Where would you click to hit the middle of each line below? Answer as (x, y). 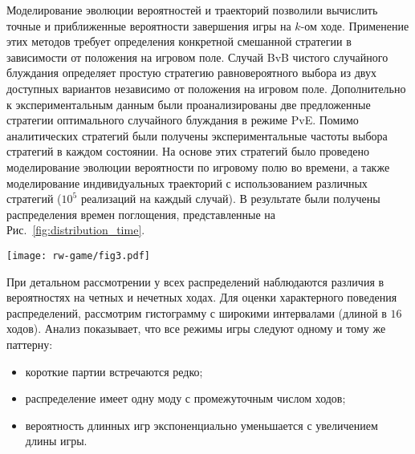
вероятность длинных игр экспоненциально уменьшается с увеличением (201, 425)
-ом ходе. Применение (355, 25)
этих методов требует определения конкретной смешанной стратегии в (179, 41)
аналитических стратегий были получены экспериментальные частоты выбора (197, 135)
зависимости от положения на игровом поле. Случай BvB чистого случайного (197, 57)
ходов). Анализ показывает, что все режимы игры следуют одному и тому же (196, 328)
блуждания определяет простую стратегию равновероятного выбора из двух (191, 73)
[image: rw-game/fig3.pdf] (78, 255)
